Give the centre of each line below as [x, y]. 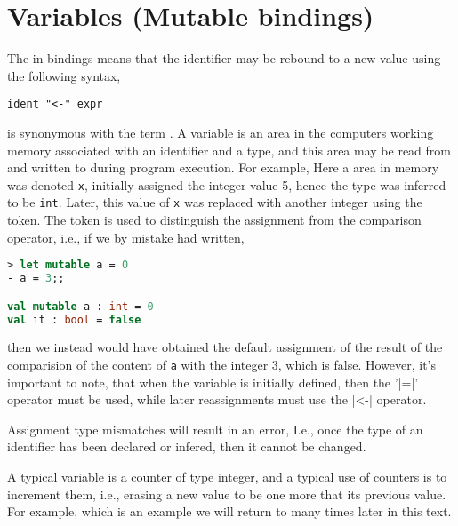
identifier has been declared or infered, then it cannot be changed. [187, 446]
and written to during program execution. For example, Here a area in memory [223, 167]
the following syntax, [64, 75]
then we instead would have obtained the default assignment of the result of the [225, 347]
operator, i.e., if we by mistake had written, [126, 237]
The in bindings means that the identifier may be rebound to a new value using [224, 58]
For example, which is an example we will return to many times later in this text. [229, 511]
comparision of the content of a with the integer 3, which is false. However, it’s [222, 364]
